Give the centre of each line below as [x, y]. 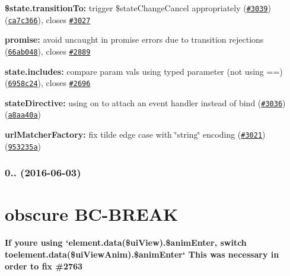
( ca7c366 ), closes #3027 [48, 19]
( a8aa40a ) [23, 114]
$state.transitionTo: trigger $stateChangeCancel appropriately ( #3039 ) [138, 8]
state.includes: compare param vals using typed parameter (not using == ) [144, 71]
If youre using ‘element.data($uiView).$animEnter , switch [126, 242]
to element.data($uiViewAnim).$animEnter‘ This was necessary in [142, 254]
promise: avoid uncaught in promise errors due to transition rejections [134, 39]
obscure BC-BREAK [92, 214]
